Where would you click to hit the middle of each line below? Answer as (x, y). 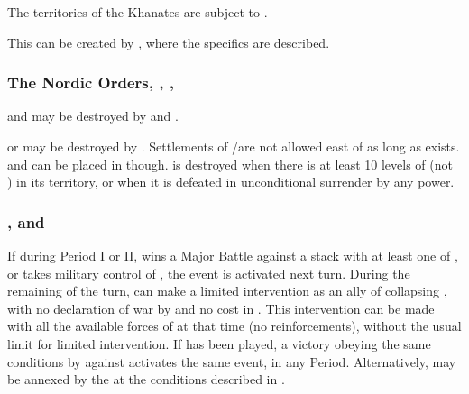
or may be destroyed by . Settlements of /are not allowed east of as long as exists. (234, 146)
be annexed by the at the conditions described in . (146, 379)
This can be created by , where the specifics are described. (169, 42)
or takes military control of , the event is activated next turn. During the (209, 273)
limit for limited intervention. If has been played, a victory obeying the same (219, 343)
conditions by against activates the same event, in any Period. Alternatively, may (232, 361)
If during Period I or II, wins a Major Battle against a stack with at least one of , (233, 255)
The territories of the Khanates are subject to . (138, 12)
